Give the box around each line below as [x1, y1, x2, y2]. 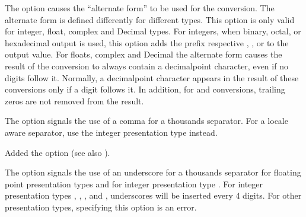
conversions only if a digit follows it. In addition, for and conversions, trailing [5, 83, 285, 95]
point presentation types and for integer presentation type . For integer [5, 177, 263, 190]
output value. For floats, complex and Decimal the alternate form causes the [5, 48, 282, 60]
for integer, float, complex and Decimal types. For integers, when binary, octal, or [5, 25, 301, 37]
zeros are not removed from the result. [5, 94, 144, 107]
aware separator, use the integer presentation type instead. [5, 126, 218, 138]
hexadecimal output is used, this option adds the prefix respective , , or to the [5, 36, 289, 49]
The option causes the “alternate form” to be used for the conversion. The [5, 2, 275, 14]
